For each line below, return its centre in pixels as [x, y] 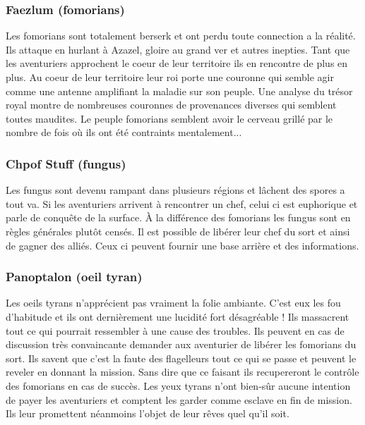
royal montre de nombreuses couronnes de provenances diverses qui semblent [171, 105]
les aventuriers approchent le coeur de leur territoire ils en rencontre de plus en [177, 63]
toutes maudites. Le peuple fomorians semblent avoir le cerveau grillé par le [169, 118]
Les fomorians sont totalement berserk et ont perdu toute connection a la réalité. [181, 36]
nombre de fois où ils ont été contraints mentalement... [124, 132]
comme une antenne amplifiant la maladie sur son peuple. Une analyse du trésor [179, 91]
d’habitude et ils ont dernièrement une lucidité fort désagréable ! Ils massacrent [178, 316]
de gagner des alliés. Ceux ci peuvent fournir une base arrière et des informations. [182, 245]
